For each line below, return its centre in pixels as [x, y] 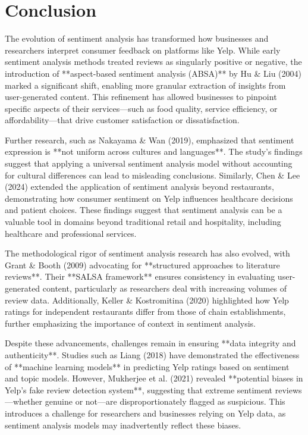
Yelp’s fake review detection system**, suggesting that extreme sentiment [139, 389]
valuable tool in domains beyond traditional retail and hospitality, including [143, 222]
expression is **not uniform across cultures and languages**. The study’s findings [154, 151]
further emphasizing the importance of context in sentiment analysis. [130, 323]
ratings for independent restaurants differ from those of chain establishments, [145, 312]
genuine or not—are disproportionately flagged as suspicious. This [165, 401]
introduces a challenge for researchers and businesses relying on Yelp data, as [145, 413]
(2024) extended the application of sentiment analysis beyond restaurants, [139, 187]
